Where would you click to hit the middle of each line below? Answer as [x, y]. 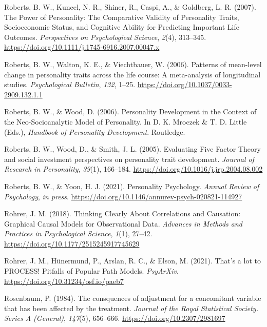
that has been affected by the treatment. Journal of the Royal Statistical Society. [131, 308]
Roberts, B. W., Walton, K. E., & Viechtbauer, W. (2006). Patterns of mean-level [133, 64]
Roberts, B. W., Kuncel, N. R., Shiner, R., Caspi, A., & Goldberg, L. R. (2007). [130, 7]
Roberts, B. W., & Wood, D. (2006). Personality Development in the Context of [130, 111]
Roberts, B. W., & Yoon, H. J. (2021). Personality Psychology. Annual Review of [132, 186]
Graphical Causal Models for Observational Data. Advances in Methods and [123, 223]
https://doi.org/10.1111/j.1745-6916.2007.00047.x [82, 47]
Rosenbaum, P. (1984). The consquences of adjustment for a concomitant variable [133, 298]
